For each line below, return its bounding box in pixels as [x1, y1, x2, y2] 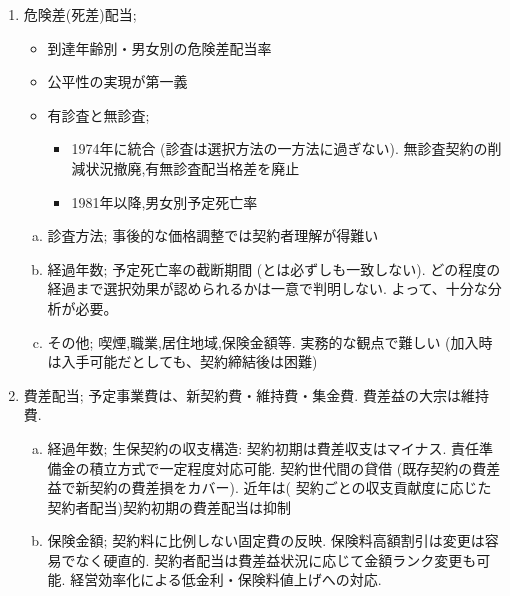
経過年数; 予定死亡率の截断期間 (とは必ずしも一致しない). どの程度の [47, 258, 501, 279]
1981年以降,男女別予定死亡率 [71, 191, 258, 212]
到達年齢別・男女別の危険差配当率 [47, 37, 272, 58]
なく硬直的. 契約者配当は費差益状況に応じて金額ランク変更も [75, 549, 477, 570]
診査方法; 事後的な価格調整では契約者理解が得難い [47, 225, 379, 246]
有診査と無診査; [47, 104, 150, 125]
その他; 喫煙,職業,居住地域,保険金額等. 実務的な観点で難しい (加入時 [47, 331, 493, 352]
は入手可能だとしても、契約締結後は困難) [47, 351, 318, 372]
